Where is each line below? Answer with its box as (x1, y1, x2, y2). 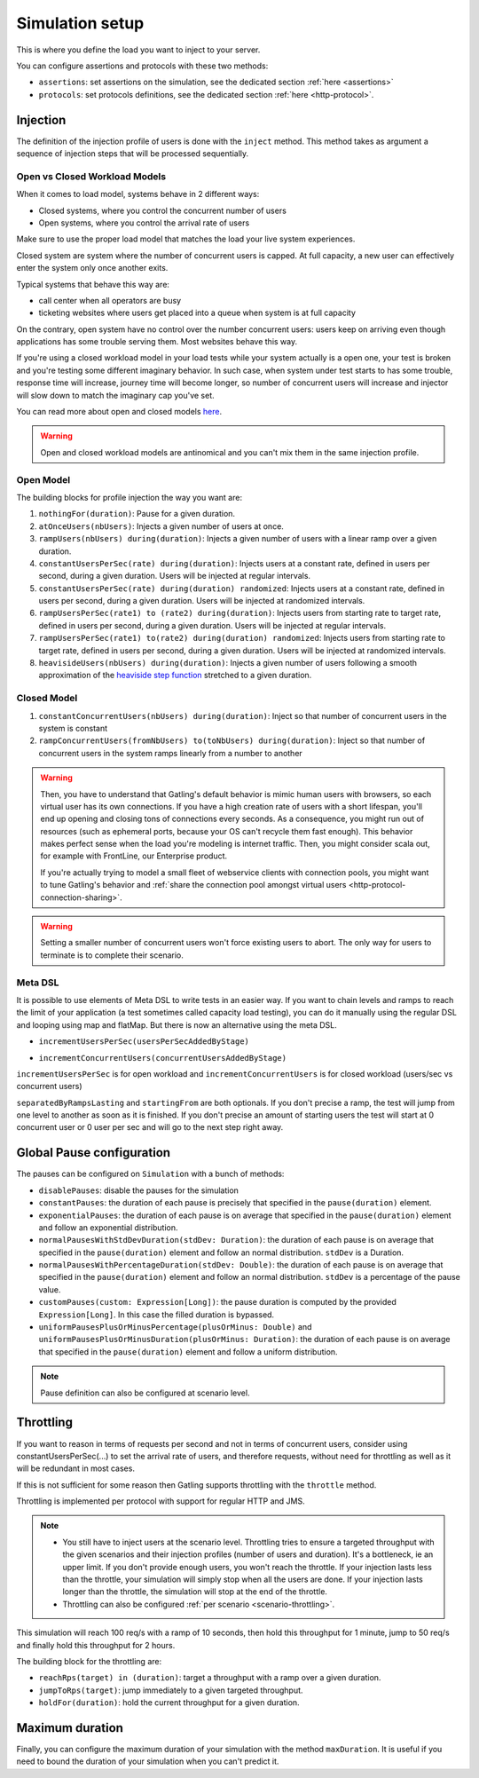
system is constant (38, 723, 108, 733)
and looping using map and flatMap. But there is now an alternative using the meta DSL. (16, 1019, 337, 1030)
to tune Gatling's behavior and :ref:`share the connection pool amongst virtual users (40, 880, 347, 890)
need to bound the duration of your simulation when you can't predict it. (16, 1756, 279, 1766)
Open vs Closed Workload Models (16, 170, 167, 182)
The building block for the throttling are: (16, 1656, 162, 1666)
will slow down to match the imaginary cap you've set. (16, 390, 215, 400)
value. (38, 1284, 61, 1295)
